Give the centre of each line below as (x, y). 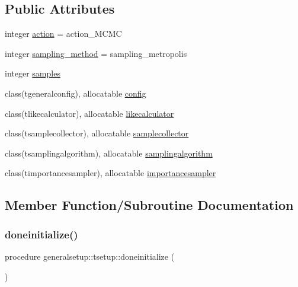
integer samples (33, 73)
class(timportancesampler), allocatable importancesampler (110, 173)
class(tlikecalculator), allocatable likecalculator (89, 113)
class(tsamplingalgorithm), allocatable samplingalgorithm (109, 153)
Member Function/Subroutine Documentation (149, 205)
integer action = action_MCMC (63, 34)
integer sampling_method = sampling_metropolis (96, 53)
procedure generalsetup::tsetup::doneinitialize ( (90, 256)
